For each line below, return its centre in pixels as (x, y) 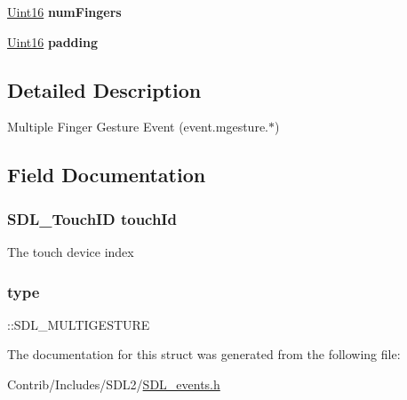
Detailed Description (104, 89)
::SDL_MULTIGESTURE (79, 324)
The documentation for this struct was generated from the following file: (204, 354)
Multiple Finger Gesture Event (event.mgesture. (138, 127)
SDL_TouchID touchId (92, 218)
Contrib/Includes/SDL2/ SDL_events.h (114, 384)
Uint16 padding (53, 41)
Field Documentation (107, 175)
